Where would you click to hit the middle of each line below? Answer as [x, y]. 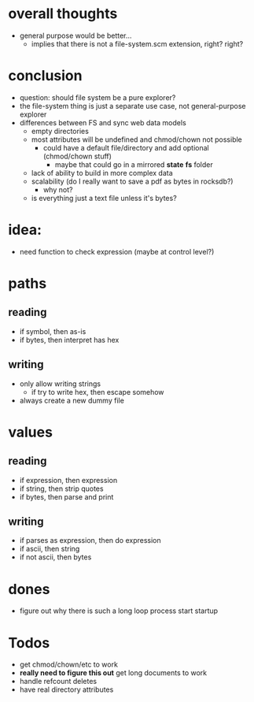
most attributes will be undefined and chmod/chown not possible [136, 139]
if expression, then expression [68, 480]
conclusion [45, 76]
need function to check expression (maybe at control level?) [117, 251]
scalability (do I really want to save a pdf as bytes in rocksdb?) [132, 181]
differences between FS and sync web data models [103, 122]
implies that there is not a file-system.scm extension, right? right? [137, 43]
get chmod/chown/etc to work [68, 665]
